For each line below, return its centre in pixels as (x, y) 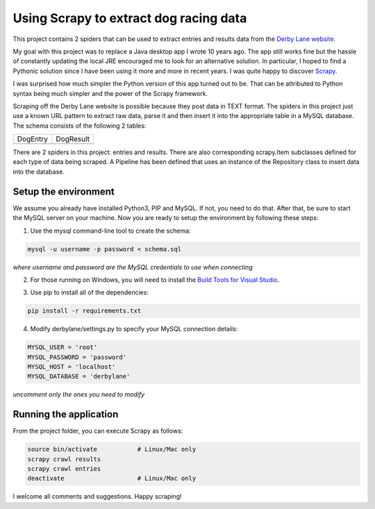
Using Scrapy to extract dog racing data (130, 18)
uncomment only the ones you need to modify (79, 394)
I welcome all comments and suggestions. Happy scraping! (97, 497)
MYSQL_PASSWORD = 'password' (77, 357)
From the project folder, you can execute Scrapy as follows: (98, 431)
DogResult (73, 139)
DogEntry (33, 139)
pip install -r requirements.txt (84, 311)
